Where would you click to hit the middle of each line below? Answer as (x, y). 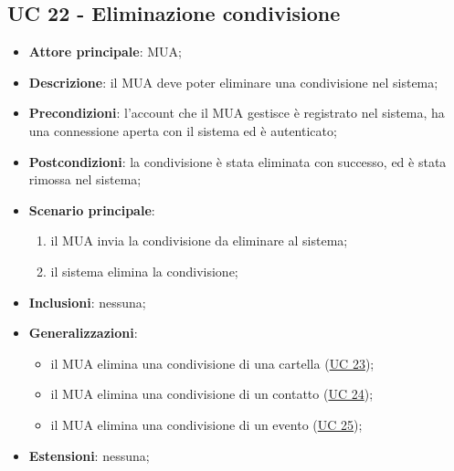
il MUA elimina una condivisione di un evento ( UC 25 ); (206, 424)
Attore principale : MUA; (105, 52)
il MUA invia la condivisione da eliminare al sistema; (199, 241)
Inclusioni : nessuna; (87, 302)
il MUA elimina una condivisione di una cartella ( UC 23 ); (212, 363)
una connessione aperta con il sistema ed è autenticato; (183, 130)
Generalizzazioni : (83, 333)
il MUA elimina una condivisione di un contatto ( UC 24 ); (212, 394)
